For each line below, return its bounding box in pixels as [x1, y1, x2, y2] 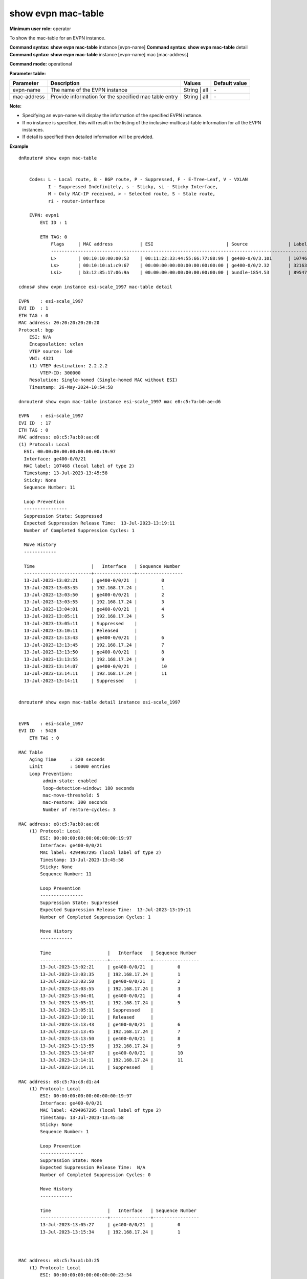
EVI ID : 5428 [18, 728, 57, 734]
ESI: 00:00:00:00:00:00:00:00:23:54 [40, 1272, 133, 1278]
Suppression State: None [40, 1157, 102, 1163]
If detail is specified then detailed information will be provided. [22, 134, 153, 140]
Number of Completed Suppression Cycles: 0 [40, 1172, 151, 1178]
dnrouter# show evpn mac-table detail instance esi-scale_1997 [18, 699, 181, 705]
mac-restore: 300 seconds [42, 800, 108, 805]
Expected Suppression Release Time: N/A [40, 1164, 146, 1171]
